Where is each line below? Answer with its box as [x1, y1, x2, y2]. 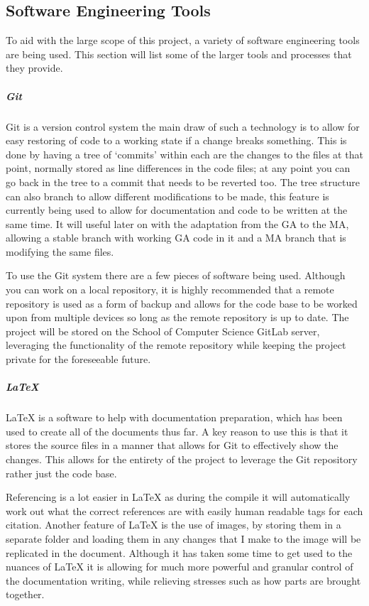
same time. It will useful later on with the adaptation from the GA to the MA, [6, 216, 349, 231]
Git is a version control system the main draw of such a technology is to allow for [6, 119, 360, 134]
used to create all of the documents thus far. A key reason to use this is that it [6, 423, 348, 438]
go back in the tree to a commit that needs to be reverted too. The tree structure [6, 174, 360, 189]
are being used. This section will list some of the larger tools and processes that [6, 46, 352, 61]
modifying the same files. [6, 244, 114, 259]
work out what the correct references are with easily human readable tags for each [6, 503, 363, 518]
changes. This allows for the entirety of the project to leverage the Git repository [6, 451, 358, 466]
